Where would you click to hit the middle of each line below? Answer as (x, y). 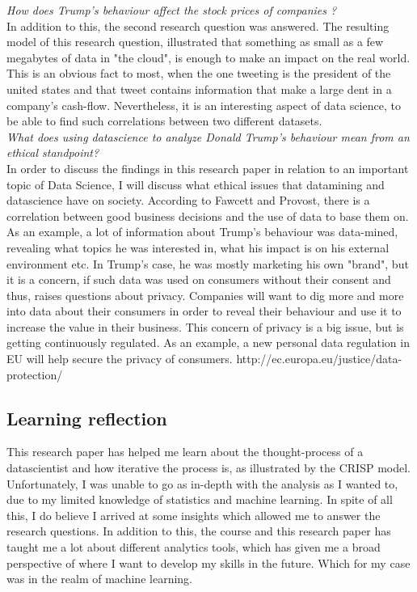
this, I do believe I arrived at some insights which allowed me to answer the (194, 515)
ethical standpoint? (53, 152)
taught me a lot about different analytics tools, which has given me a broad (194, 547)
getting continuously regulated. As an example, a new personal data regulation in (208, 343)
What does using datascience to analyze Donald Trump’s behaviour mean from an (208, 136)
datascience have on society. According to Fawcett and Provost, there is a (188, 200)
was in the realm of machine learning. (99, 579)
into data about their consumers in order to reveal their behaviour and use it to (204, 311)
